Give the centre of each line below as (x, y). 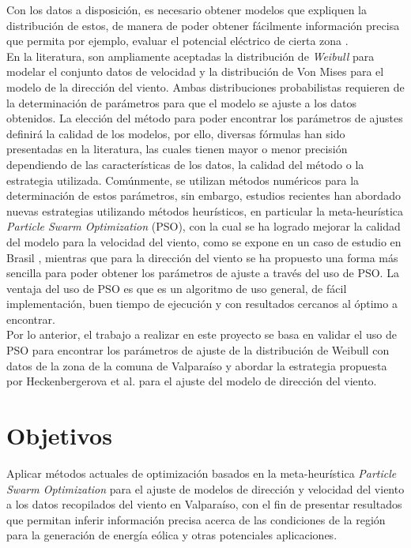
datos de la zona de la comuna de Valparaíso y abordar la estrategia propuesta (197, 365)
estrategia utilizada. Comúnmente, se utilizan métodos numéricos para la (183, 180)
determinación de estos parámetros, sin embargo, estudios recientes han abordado (204, 195)
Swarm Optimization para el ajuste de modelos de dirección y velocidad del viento (205, 488)
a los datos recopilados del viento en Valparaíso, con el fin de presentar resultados (204, 504)
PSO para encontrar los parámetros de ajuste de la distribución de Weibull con (198, 350)
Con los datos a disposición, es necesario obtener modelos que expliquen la (187, 9)
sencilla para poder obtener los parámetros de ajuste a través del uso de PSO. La (203, 273)
